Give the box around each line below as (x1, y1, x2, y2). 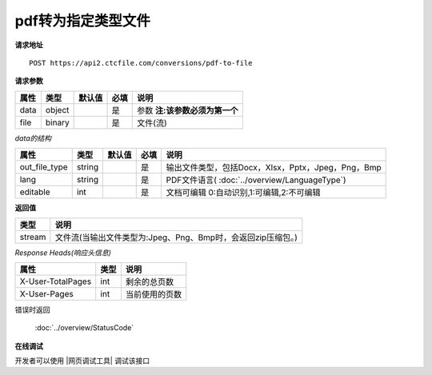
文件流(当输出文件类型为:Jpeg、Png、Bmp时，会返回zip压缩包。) (54, 232, 298, 243)
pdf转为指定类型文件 (14, 12, 151, 30)
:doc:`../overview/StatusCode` (34, 323, 134, 333)
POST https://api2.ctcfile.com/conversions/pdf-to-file (29, 58, 253, 67)
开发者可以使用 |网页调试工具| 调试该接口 (14, 356, 150, 365)
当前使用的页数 (125, 289, 182, 300)
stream (19, 231, 46, 242)
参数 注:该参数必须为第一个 (137, 105, 238, 116)
